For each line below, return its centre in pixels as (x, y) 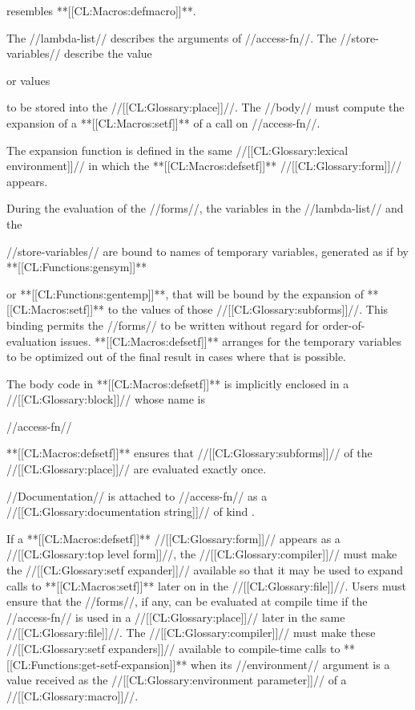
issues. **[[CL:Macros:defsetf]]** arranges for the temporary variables (231, 341)
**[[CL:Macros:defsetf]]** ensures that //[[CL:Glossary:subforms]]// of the (189, 453)
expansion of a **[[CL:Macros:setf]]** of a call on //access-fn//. (163, 122)
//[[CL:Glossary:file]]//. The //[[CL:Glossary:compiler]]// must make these (191, 633)
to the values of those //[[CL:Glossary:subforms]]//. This (248, 309)
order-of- (344, 325)
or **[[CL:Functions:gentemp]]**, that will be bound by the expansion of (185, 293)
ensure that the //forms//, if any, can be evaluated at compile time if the (187, 601)
